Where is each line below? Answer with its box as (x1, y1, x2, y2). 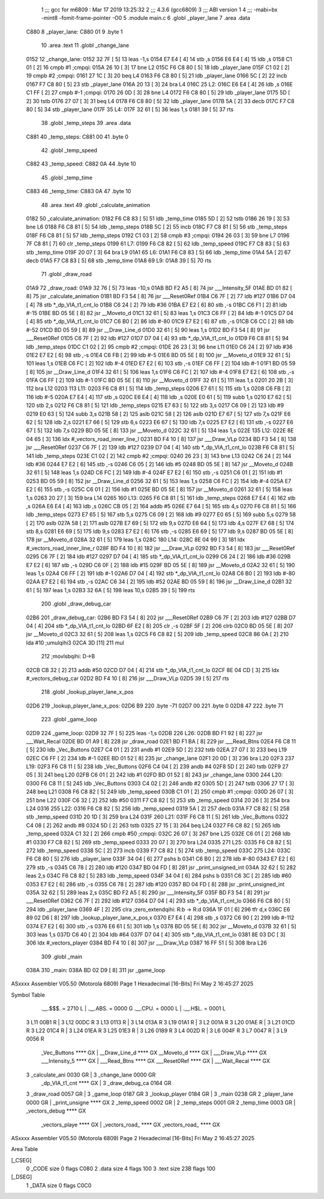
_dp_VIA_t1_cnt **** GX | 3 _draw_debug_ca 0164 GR (41, 1079, 172, 1086)
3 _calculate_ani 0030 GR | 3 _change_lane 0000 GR (26, 1071, 156, 1078)
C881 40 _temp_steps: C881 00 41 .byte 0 (26, 133, 129, 140)
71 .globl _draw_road (41, 271, 92, 278)
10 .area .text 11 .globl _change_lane (41, 42, 129, 49)
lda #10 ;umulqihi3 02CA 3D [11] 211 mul (26, 639, 124, 646)
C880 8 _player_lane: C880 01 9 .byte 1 (26, 28, 123, 35)
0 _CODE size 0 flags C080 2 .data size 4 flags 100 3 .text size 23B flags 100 (26, 1165, 216, 1173)
